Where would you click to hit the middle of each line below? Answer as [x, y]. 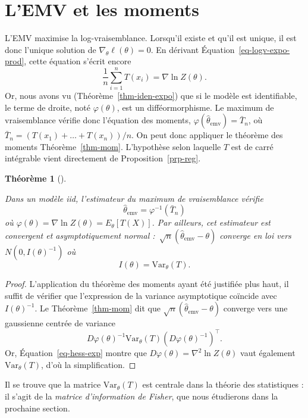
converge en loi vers [255, 235]
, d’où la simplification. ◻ [89, 364]
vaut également [268, 353]
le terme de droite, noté [48, 107]
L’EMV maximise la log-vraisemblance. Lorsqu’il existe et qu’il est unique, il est [151, 38]
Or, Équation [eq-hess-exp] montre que [76, 353]
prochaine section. [37, 408]
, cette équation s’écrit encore [78, 61]
